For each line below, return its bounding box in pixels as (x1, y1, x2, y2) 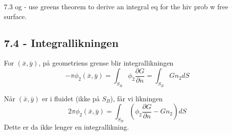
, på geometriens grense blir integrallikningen (38, 58, 174, 68)
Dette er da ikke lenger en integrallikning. (4, 122, 129, 132)
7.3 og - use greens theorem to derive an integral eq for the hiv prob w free (4, 1, 229, 11)
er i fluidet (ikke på (42, 93, 100, 103)
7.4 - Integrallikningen (4, 35, 119, 50)
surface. (4, 11, 27, 21)
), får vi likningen (110, 93, 163, 103)
